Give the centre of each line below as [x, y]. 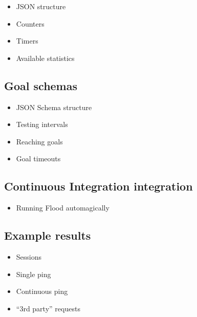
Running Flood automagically [63, 208]
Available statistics [45, 58]
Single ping [34, 274]
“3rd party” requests [48, 308]
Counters [30, 23]
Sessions [29, 256]
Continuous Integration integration [98, 186]
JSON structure [41, 6]
